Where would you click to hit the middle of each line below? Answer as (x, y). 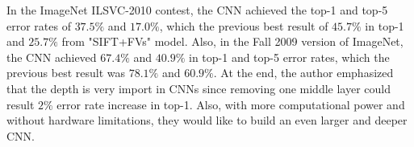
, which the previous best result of (244, 25)
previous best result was (66, 73)
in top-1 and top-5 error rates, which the (289, 57)
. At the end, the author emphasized (303, 73)
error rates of (39, 25)
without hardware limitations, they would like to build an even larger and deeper (207, 120)
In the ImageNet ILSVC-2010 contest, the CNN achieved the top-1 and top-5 (197, 10)
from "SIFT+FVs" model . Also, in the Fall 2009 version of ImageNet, (232, 41)
